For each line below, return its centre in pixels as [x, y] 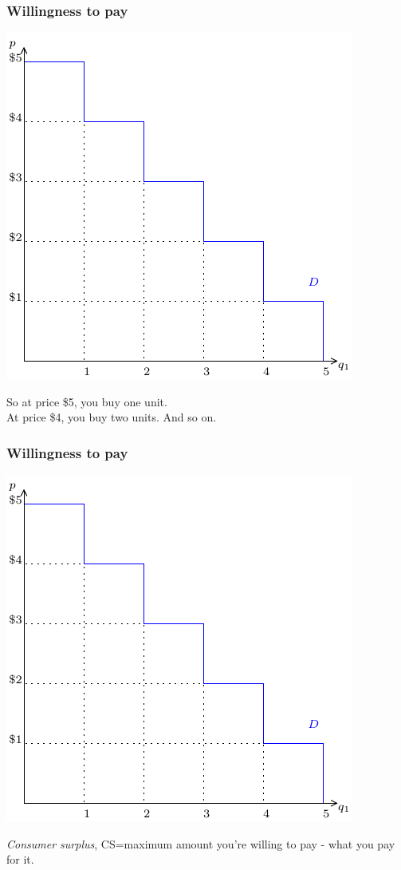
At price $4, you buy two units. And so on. [112, 417]
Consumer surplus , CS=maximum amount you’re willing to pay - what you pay [201, 843]
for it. [20, 859]
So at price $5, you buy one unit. [87, 401]
